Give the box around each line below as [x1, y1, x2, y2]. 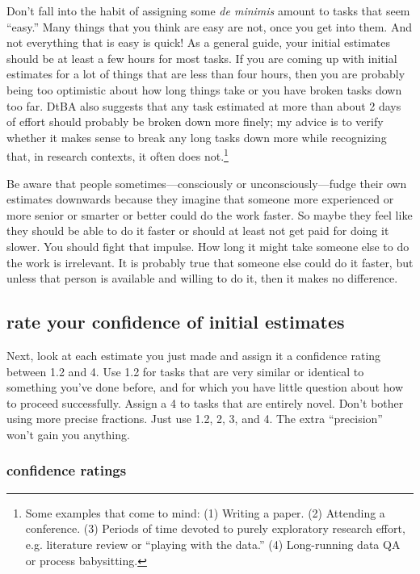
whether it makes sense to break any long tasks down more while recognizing [6, 128, 387, 145]
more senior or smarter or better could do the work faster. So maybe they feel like [6, 206, 413, 223]
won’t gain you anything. [6, 425, 130, 442]
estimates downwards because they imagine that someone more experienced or [6, 191, 394, 207]
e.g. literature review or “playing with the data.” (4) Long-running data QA [25, 535, 401, 552]
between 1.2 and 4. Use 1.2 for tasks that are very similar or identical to [6, 362, 364, 379]
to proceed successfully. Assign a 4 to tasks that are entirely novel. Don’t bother [6, 394, 404, 411]
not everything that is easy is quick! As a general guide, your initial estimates [6, 34, 391, 51]
